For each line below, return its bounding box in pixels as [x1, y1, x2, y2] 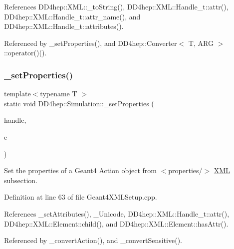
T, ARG [188, 37, 214, 48]
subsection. [4, 175, 38, 185]
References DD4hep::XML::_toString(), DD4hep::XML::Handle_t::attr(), [4, 1, 229, 11]
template [4, 88, 31, 99]
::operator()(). [4, 47, 47, 58]
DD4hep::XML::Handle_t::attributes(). [4, 21, 124, 31]
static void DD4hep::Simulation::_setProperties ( [4, 98, 154, 108]
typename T [40, 88, 77, 99]
